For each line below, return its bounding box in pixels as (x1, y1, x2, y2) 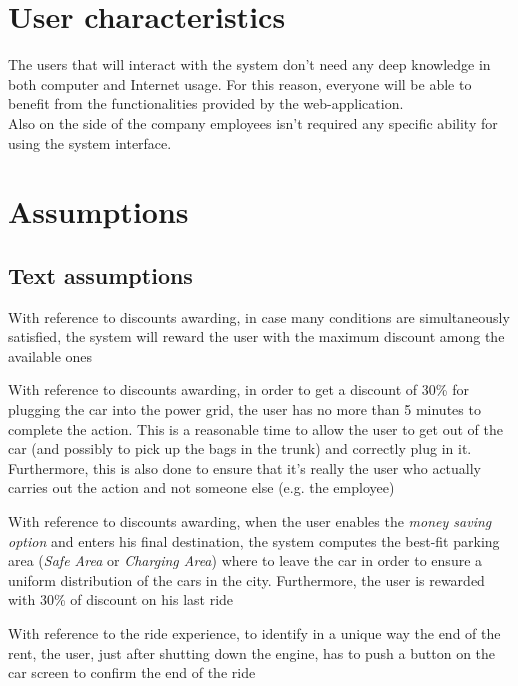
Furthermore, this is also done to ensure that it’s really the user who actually (8, 457, 482, 478)
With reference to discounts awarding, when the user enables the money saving (8, 511, 492, 532)
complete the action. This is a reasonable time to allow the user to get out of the (8, 418, 503, 439)
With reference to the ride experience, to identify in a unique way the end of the (8, 622, 501, 643)
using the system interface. (8, 132, 172, 153)
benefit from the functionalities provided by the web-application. (8, 93, 404, 114)
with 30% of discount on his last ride (8, 589, 234, 610)
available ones (8, 345, 93, 366)
